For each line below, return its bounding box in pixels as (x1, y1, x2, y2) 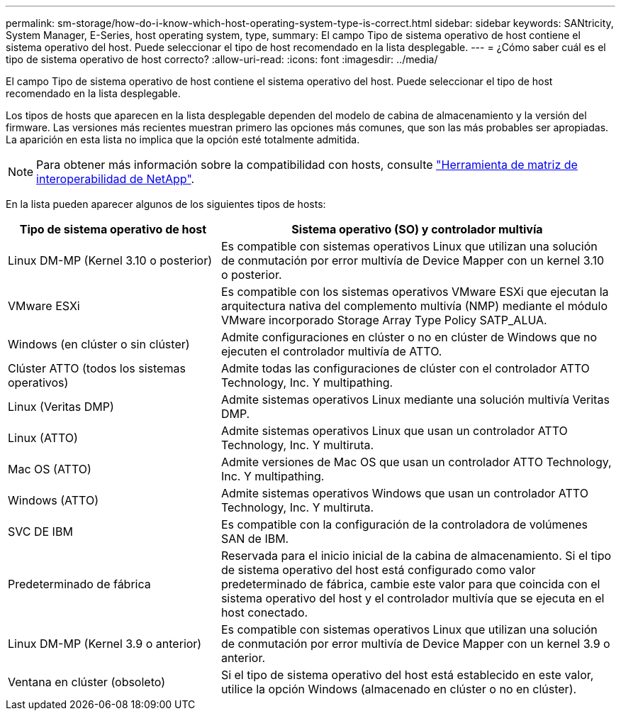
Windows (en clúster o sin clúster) (8, 337, 190, 351)
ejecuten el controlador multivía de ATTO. (220, 344, 442, 358)
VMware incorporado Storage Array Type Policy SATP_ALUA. (220, 313, 547, 327)
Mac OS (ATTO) (8, 462, 91, 476)
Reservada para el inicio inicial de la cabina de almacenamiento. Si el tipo (220, 549, 612, 563)
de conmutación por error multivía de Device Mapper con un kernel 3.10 (220, 253, 605, 268)
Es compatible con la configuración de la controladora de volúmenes (220, 517, 588, 532)
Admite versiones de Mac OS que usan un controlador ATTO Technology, (220, 455, 612, 469)
